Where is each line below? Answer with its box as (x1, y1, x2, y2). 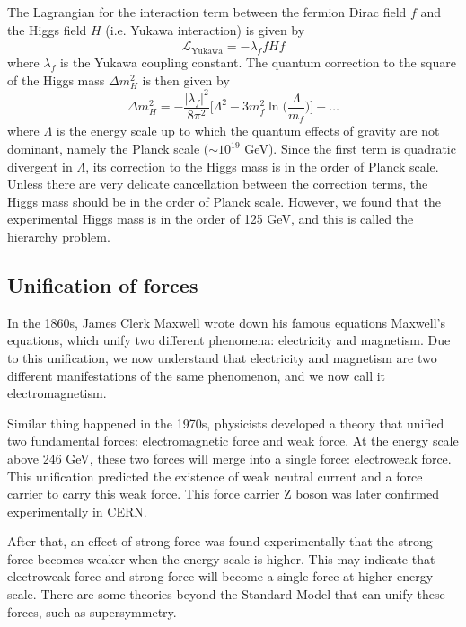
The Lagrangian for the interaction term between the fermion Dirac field (7, 3, 407, 21)
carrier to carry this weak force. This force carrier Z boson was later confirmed (7, 484, 440, 503)
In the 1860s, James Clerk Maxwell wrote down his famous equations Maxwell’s (7, 313, 445, 331)
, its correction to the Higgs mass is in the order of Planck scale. (85, 156, 439, 175)
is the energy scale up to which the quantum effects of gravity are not (56, 121, 440, 140)
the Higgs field (7, 20, 87, 39)
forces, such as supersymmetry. (7, 602, 177, 621)
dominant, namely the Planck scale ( (7, 139, 209, 157)
